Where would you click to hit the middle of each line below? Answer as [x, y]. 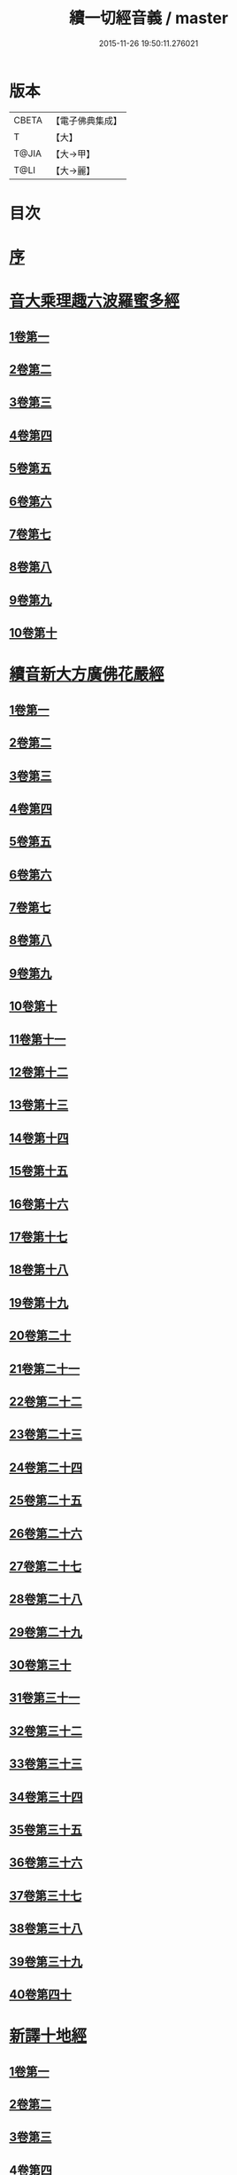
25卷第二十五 [46, 1501]
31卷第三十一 [45, 1698]
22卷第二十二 [46, 1402]
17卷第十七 [38, 1237]
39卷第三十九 [46, 1962]
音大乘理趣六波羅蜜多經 [95, 301]
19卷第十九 [39, 1302]
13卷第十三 [39, 1105]
